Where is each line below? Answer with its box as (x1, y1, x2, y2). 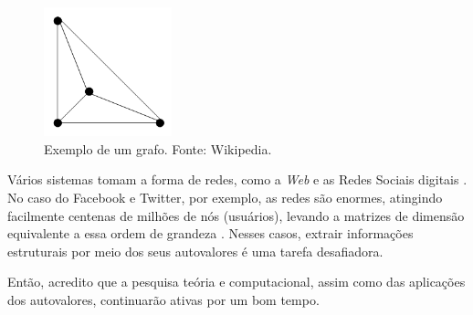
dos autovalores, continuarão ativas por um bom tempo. (7, 289, 320, 309)
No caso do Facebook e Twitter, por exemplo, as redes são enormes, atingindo (7, 187, 443, 206)
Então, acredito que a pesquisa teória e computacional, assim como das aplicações (7, 272, 466, 291)
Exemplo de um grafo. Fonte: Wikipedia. (44, 139, 272, 158)
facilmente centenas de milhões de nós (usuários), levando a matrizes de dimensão (7, 205, 465, 225)
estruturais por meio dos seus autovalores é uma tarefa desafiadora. (7, 241, 384, 260)
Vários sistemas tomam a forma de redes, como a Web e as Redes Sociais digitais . (7, 170, 468, 189)
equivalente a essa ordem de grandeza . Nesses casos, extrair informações (7, 224, 414, 243)
